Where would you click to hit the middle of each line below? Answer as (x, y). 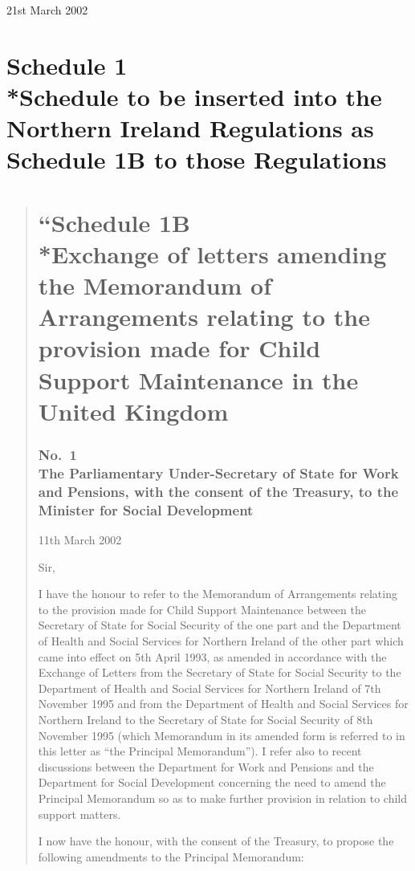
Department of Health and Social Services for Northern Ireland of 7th (210, 688)
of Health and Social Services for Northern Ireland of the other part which (221, 640)
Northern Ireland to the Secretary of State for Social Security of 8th (205, 719)
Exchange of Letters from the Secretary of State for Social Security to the (220, 672)
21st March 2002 (47, 10)
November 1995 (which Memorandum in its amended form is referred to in (222, 735)
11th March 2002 (80, 540)
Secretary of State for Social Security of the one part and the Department (220, 625)
